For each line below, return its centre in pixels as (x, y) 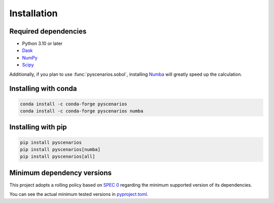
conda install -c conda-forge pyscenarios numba (82, 111)
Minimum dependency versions (60, 173)
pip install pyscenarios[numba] (60, 149)
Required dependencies (48, 31)
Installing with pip (38, 127)
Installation (33, 13)
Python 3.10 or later (42, 44)
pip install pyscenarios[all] (58, 157)
